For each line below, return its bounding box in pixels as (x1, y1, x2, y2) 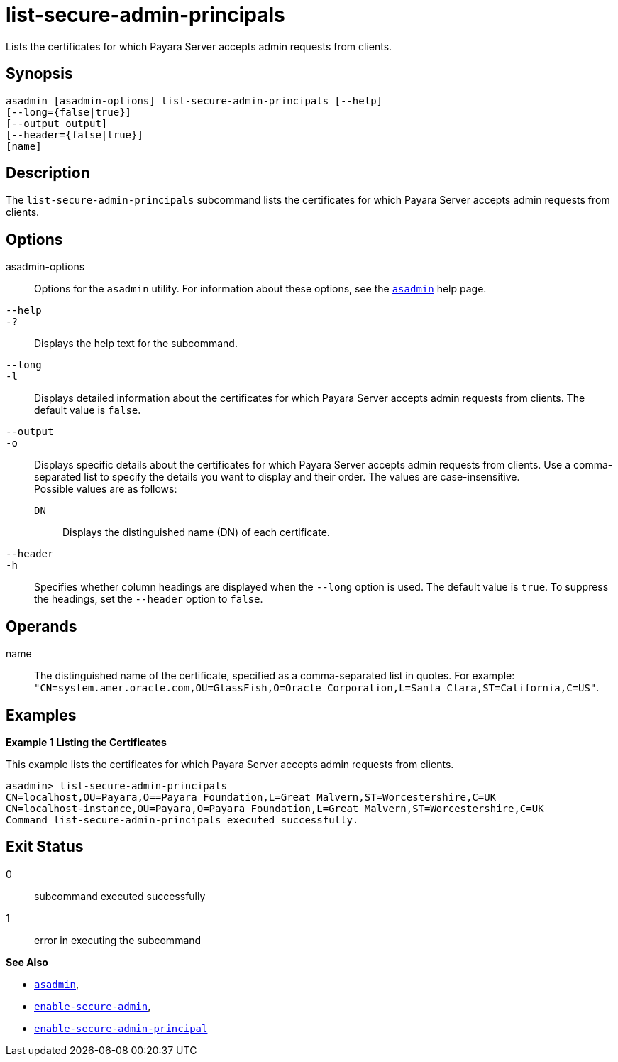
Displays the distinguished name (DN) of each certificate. (62, 526, 330, 539)
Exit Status (6, 838, 84, 856)
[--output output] (6, 117, 108, 129)
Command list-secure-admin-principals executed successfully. (6, 814, 359, 826)
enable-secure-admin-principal (34, 1022, 208, 1034)
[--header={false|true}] (6, 128, 143, 141)
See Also (6, 956, 48, 968)
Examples (6, 706, 77, 724)
